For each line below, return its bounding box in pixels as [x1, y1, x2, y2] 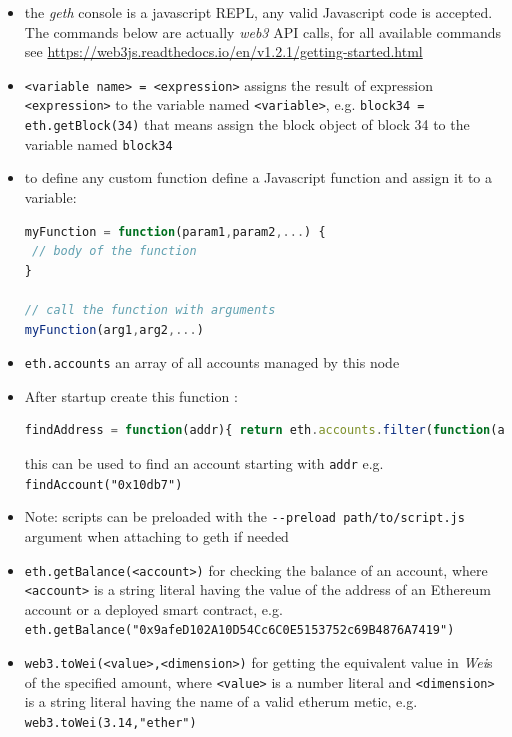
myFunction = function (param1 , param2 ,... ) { [24, 224, 326, 239]
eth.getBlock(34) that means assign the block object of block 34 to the [24, 114, 470, 135]
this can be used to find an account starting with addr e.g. [24, 453, 384, 473]
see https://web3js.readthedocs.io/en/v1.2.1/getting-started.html [24, 41, 423, 62]
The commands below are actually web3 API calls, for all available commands [24, 21, 502, 42]
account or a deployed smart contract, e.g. [24, 598, 283, 619]
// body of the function [31, 244, 197, 259]
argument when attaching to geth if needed [24, 525, 289, 546]
